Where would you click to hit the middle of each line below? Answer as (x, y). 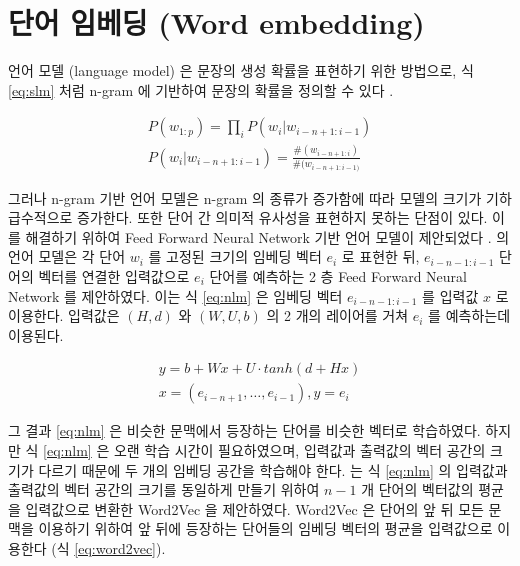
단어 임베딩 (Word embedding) (216, 22)
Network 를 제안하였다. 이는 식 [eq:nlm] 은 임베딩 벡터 (175, 295)
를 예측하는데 (469, 315)
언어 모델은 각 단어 (67, 256)
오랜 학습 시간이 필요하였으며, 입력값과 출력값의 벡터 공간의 (299, 450)
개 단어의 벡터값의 (417, 489)
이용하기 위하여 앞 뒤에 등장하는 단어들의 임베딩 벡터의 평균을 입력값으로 (265, 528)
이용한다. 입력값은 (64, 315)
